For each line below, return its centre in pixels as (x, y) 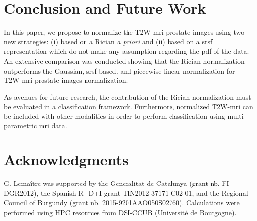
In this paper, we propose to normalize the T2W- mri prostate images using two (124, 32)
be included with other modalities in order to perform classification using (115, 116)
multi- (237, 116)
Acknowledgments (66, 160)
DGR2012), (21, 193)
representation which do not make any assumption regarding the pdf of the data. (127, 51)
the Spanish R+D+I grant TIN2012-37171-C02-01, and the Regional (144, 193)
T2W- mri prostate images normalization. (66, 80)
